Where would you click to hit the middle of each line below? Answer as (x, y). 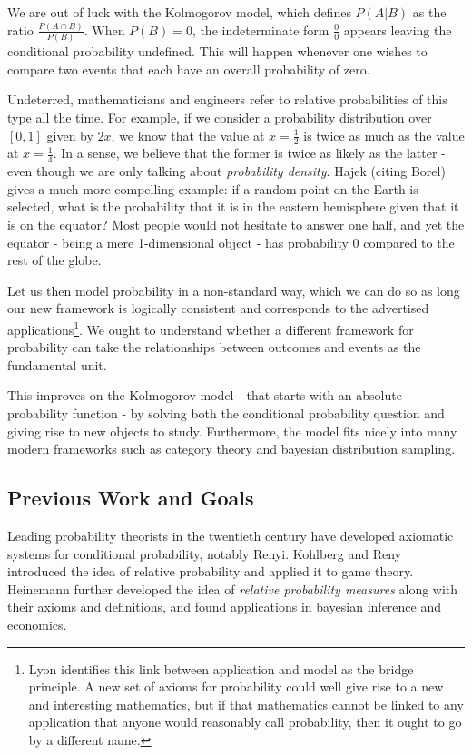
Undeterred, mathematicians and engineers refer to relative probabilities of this (227, 99)
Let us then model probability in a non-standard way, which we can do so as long (234, 290)
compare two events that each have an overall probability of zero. (189, 69)
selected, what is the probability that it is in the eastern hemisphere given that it (233, 206)
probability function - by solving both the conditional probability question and (226, 413)
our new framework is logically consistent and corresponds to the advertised (218, 308)
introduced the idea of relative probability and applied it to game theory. (211, 571)
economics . (37, 624)
